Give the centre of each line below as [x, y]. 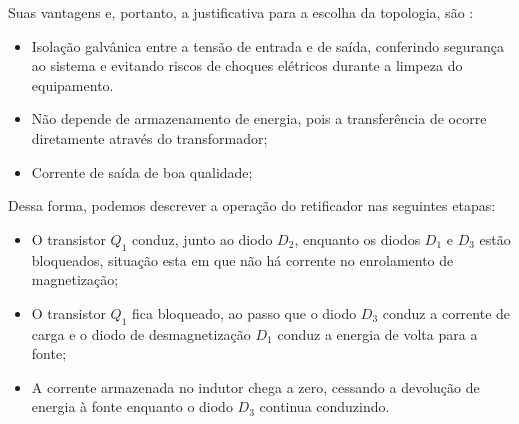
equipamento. [72, 84]
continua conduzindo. [324, 406]
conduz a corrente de [446, 312]
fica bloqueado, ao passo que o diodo [244, 312]
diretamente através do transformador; [149, 137]
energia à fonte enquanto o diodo [132, 406]
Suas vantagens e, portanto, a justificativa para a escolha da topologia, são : [241, 12]
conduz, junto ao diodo [202, 238]
